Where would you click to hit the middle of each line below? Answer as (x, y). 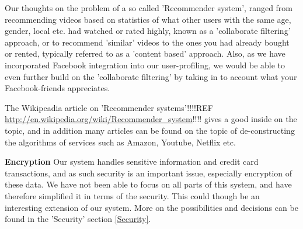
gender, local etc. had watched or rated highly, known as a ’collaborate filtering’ (148, 31)
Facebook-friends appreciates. (58, 88)
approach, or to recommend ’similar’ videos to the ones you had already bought (147, 42)
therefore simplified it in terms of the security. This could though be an (132, 195)
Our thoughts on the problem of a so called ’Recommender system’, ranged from (149, 8)
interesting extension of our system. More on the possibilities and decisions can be (151, 207)
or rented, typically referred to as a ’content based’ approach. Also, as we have (145, 53)
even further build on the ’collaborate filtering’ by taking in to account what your (151, 76)
